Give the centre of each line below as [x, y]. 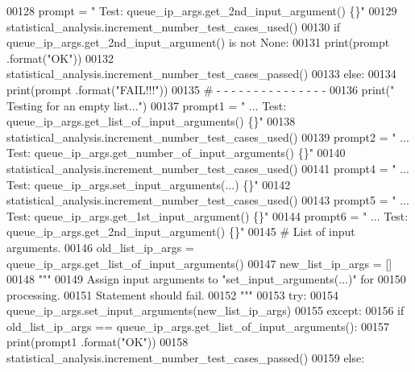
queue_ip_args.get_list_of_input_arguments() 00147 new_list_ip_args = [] [199, 263]
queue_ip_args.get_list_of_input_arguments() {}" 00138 [151, 121]
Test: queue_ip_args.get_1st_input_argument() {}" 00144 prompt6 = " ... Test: [207, 215]
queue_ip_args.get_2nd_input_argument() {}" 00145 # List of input [181, 231]
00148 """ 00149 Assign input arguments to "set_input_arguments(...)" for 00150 [206, 279]
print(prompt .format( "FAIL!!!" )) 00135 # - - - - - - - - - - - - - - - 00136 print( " [201, 89]
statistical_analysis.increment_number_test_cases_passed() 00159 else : [186, 358]
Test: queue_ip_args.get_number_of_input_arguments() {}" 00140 [176, 153]
